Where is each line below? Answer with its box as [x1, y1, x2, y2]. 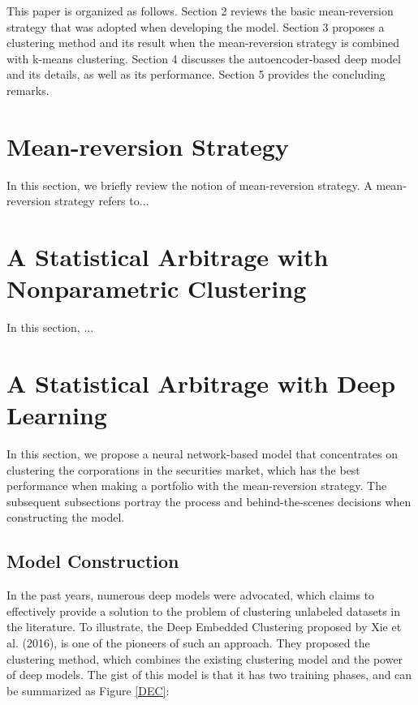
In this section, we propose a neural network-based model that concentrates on [6, 445, 398, 462]
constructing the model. [6, 509, 125, 526]
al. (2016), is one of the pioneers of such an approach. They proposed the [6, 634, 370, 651]
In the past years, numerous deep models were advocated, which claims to [6, 587, 375, 604]
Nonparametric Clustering [6, 272, 307, 305]
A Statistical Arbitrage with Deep [6, 366, 396, 399]
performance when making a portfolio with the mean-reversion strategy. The [6, 477, 387, 494]
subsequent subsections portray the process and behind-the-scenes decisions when [6, 492, 412, 509]
